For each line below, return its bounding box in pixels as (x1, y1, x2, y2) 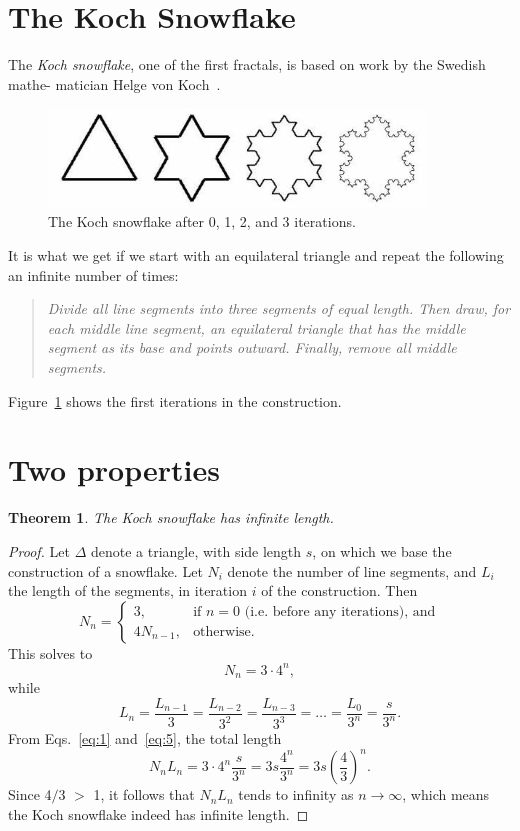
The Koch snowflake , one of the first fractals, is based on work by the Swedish (8, 54, 486, 75)
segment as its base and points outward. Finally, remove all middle (47, 337, 457, 358)
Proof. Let (8, 540, 70, 561)
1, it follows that (93, 784, 195, 805)
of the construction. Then (261, 580, 418, 601)
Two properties (8, 449, 220, 490)
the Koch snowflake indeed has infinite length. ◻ (8, 803, 309, 824)
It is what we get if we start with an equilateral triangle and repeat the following (8, 245, 504, 266)
